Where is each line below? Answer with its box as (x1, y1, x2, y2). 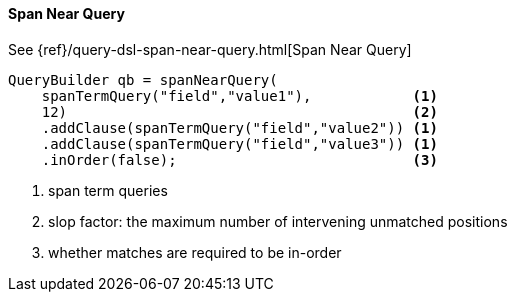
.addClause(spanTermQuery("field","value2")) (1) (41, 119, 438, 136)
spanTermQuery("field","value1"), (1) (41, 87, 438, 104)
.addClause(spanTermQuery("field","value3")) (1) (41, 135, 438, 152)
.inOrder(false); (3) (41, 151, 438, 168)
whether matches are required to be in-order (48, 243, 342, 261)
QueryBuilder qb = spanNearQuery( (8, 71, 278, 88)
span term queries (48, 181, 168, 199)
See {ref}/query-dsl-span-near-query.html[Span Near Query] (8, 40, 412, 58)
